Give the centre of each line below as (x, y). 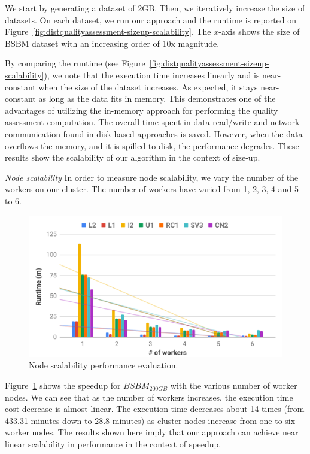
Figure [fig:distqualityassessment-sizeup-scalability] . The (108, 31)
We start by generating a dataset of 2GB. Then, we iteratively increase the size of (155, 8)
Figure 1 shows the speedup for (63, 385)
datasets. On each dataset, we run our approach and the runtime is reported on (151, 19)
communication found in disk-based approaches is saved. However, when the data (154, 133)
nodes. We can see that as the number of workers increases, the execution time (149, 397)
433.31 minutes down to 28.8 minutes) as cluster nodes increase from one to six (150, 420)
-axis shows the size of (259, 31)
